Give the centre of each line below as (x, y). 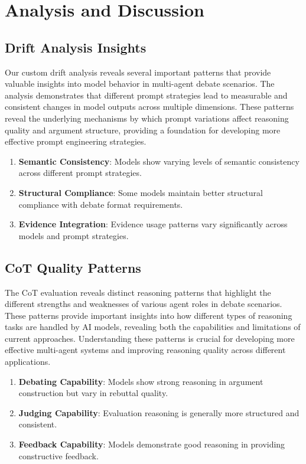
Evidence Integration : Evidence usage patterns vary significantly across (153, 224)
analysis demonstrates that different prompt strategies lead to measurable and (146, 95)
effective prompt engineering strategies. (76, 141)
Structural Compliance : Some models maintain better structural (141, 192)
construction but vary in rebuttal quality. (93, 393)
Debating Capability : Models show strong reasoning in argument (141, 381)
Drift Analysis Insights (76, 47)
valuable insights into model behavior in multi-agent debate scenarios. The (140, 84)
